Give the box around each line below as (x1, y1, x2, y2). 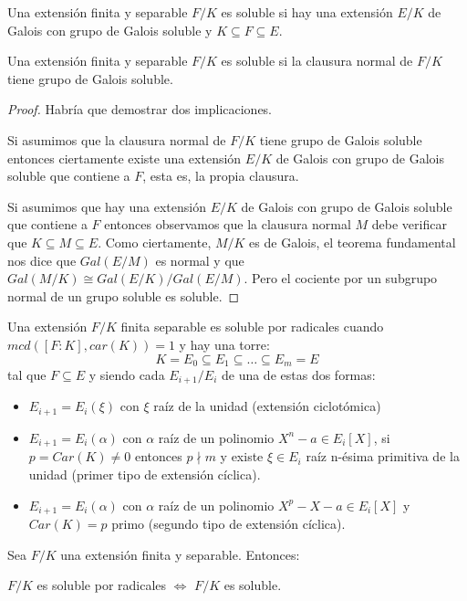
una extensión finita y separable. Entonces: (60, 544, 300, 564)
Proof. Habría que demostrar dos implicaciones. (7, 100, 273, 119)
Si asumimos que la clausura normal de (7, 130, 226, 149)
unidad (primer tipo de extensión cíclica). (28, 464, 261, 483)
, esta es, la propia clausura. (142, 166, 299, 185)
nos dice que (7, 250, 77, 269)
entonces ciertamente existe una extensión (7, 148, 242, 167)
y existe (220, 447, 264, 466)
